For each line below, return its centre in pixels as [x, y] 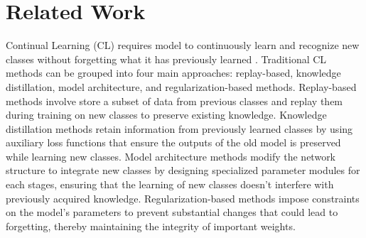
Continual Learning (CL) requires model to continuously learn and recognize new [183, 45]
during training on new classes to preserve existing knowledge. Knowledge [166, 115]
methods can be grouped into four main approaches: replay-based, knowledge [173, 73]
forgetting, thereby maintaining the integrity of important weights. [151, 226]
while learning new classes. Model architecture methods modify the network [171, 156]
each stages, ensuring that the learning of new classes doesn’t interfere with [170, 184]
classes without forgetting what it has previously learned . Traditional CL [166, 59]
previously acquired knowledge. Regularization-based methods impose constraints [183, 198]
